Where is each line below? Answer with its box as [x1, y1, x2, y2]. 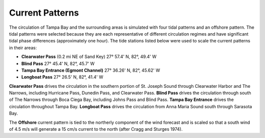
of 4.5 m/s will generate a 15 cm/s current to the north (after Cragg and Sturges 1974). [9, 126, 183, 132]
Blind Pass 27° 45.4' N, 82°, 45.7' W [21, 60, 95, 66]
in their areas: [9, 44, 37, 51]
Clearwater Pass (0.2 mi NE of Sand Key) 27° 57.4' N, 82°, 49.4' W [21, 54, 157, 59]
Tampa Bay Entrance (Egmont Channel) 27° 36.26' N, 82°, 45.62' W [21, 67, 160, 73]
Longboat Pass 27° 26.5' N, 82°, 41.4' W [21, 74, 104, 80]
